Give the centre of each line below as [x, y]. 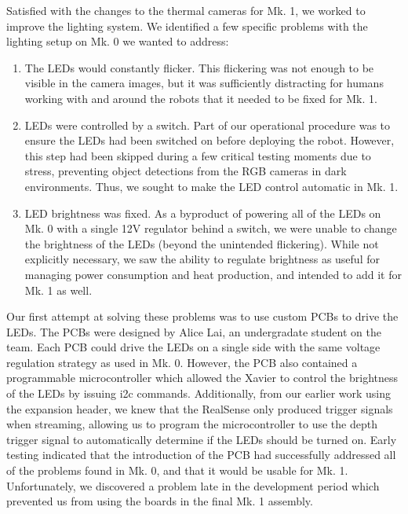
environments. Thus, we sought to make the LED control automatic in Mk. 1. [211, 186]
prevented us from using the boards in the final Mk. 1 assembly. [160, 501]
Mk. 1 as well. [58, 290]
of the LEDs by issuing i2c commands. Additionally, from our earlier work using [199, 393]
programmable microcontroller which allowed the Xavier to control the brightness [202, 378]
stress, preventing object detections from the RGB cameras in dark [186, 171]
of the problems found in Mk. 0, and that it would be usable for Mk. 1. [177, 470]
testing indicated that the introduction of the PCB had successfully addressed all [201, 455]
